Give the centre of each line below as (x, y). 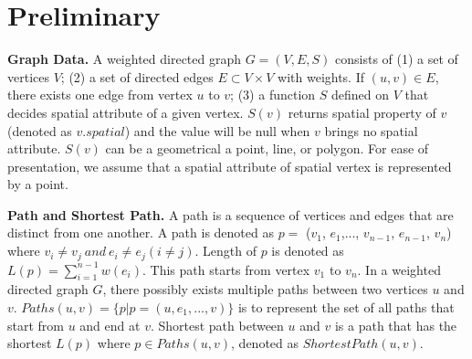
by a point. (38, 184)
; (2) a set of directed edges (137, 76)
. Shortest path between (217, 325)
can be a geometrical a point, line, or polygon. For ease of (267, 148)
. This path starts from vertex (226, 269)
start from (36, 325)
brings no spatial (371, 130)
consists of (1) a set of (397, 59)
